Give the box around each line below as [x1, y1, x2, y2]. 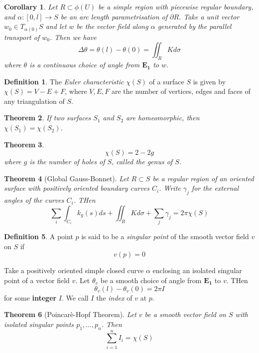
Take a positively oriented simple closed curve [4, 265, 144, 276]
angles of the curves [4, 195, 64, 205]
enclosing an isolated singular [152, 265, 242, 276]
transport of [4, 31, 40, 42]
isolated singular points [4, 319, 74, 329]
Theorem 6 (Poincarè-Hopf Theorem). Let [4, 309, 136, 320]
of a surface [149, 76, 184, 86]
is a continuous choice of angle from [29, 59, 140, 70]
